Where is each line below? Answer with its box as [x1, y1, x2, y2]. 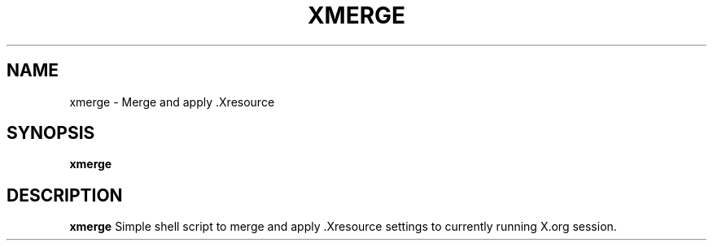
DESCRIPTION [7, 184, 123, 206]
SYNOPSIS [7, 123, 95, 144]
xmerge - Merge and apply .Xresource [69, 94, 275, 109]
